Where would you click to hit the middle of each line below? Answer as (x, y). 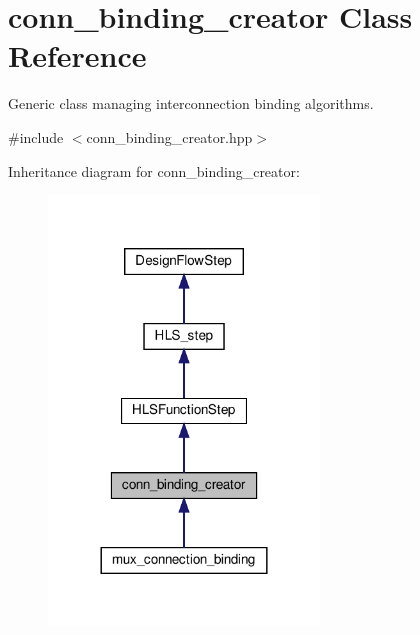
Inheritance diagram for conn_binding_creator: (154, 170)
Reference (77, 55)
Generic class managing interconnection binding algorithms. (191, 103)
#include (36, 136)
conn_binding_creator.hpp (169, 136)
